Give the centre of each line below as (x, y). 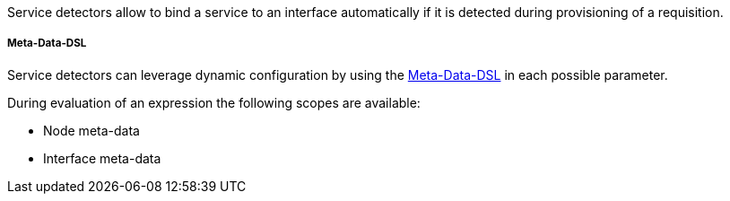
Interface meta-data (102, 158)
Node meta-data (91, 130)
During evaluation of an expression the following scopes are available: (214, 102)
